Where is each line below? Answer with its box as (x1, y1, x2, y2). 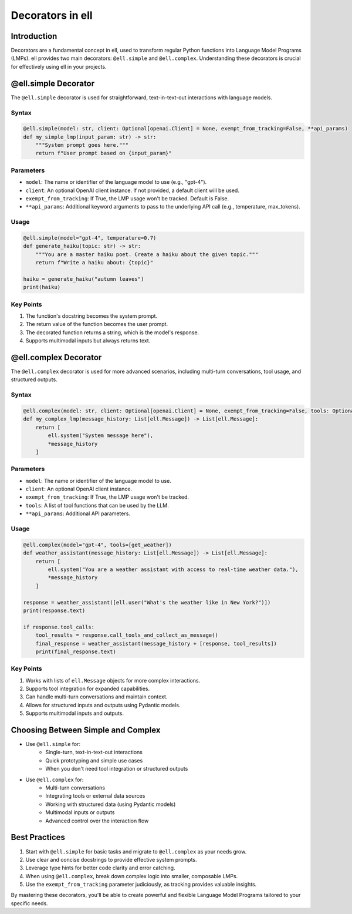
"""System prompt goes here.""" (35, 142, 129, 149)
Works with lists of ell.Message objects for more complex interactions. (25, 677, 201, 684)
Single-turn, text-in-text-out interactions (45, 749, 143, 756)
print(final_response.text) (35, 648, 117, 655)
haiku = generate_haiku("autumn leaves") (23, 275, 144, 282)
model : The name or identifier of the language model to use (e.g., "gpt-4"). (25, 179, 207, 186)
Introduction (11, 31, 57, 41)
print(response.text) (23, 607, 86, 614)
